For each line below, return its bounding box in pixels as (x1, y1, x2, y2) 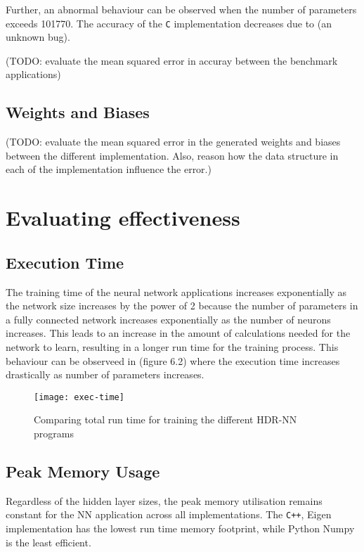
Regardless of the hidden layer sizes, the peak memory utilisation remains (6, 493, 323, 508)
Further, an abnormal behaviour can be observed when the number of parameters (6, 2, 357, 16)
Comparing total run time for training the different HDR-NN (34, 412, 297, 427)
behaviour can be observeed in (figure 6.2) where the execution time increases (6, 353, 340, 368)
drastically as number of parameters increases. (6, 367, 204, 382)
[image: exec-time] (34, 392, 124, 402)
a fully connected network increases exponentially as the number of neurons (6, 312, 331, 326)
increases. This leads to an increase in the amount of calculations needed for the (6, 326, 351, 340)
